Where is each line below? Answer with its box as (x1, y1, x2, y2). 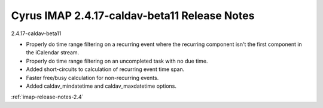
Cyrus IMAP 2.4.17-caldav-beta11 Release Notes (11, 9, 255, 22)
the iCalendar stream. (26, 49, 80, 56)
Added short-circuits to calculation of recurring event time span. (26, 66, 185, 73)
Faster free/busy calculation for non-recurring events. (26, 74, 159, 81)
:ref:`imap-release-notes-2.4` (11, 93, 84, 101)
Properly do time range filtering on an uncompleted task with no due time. (26, 57, 208, 64)
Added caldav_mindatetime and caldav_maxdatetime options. (26, 82, 176, 90)
